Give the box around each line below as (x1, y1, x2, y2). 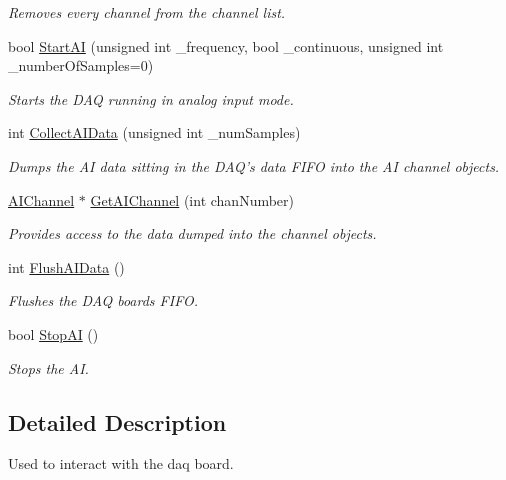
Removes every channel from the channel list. (8, 2, 286, 22)
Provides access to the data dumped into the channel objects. (8, 223, 377, 244)
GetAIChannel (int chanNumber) (90, 189, 295, 210)
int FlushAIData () (8, 256, 125, 277)
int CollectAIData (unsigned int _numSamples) (8, 122, 301, 143)
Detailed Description (8, 406, 227, 437)
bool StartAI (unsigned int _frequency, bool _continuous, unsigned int (8, 35, 444, 56)
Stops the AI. (8, 357, 89, 378)
